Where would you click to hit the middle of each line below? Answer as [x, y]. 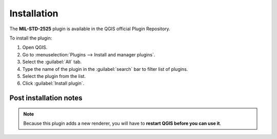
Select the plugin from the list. [54, 76]
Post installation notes [46, 98]
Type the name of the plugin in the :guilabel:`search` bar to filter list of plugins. [105, 69]
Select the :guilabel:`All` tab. [52, 62]
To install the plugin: [31, 38]
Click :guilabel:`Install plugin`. [53, 83]
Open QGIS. [35, 47]
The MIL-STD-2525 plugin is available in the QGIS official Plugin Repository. [90, 29]
